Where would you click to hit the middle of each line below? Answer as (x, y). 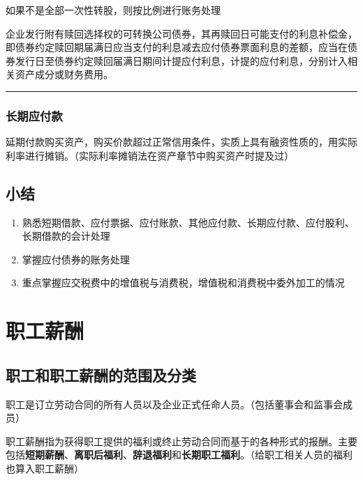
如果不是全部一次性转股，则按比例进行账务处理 (113, 10)
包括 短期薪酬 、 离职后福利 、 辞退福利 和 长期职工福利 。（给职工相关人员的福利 (179, 455)
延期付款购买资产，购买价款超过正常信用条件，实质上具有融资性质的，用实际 (181, 142)
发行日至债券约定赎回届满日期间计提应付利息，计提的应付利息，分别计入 (181, 60)
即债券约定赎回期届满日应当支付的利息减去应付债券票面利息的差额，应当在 (177, 47)
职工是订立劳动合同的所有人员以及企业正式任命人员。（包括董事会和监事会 (174, 404)
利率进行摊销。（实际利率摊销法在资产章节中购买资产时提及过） (150, 155)
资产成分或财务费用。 (64, 74)
